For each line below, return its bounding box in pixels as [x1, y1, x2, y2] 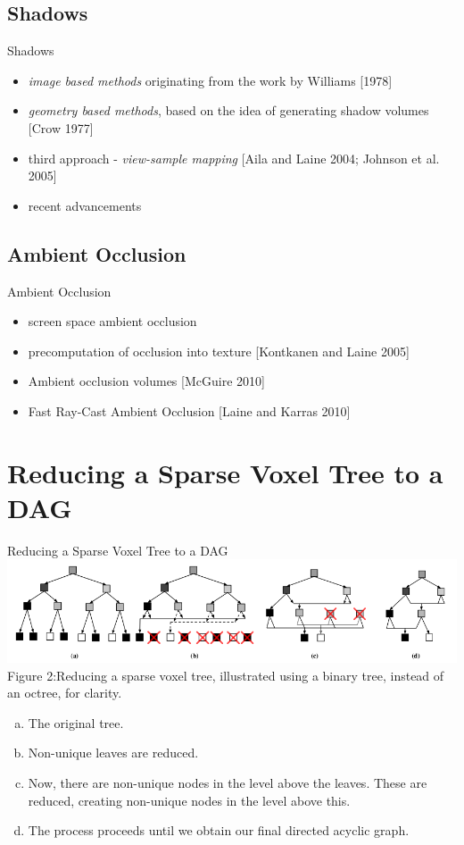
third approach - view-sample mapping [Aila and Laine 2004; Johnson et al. [28, 148, 440, 167]
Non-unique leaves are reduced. [28, 743, 199, 762]
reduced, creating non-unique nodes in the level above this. [28, 791, 351, 809]
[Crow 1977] [28, 118, 94, 137]
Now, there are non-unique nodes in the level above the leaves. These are [28, 773, 427, 791]
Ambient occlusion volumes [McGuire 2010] [28, 372, 265, 390]
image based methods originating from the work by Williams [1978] [28, 71, 393, 89]
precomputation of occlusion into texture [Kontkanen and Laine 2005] [28, 341, 410, 360]
